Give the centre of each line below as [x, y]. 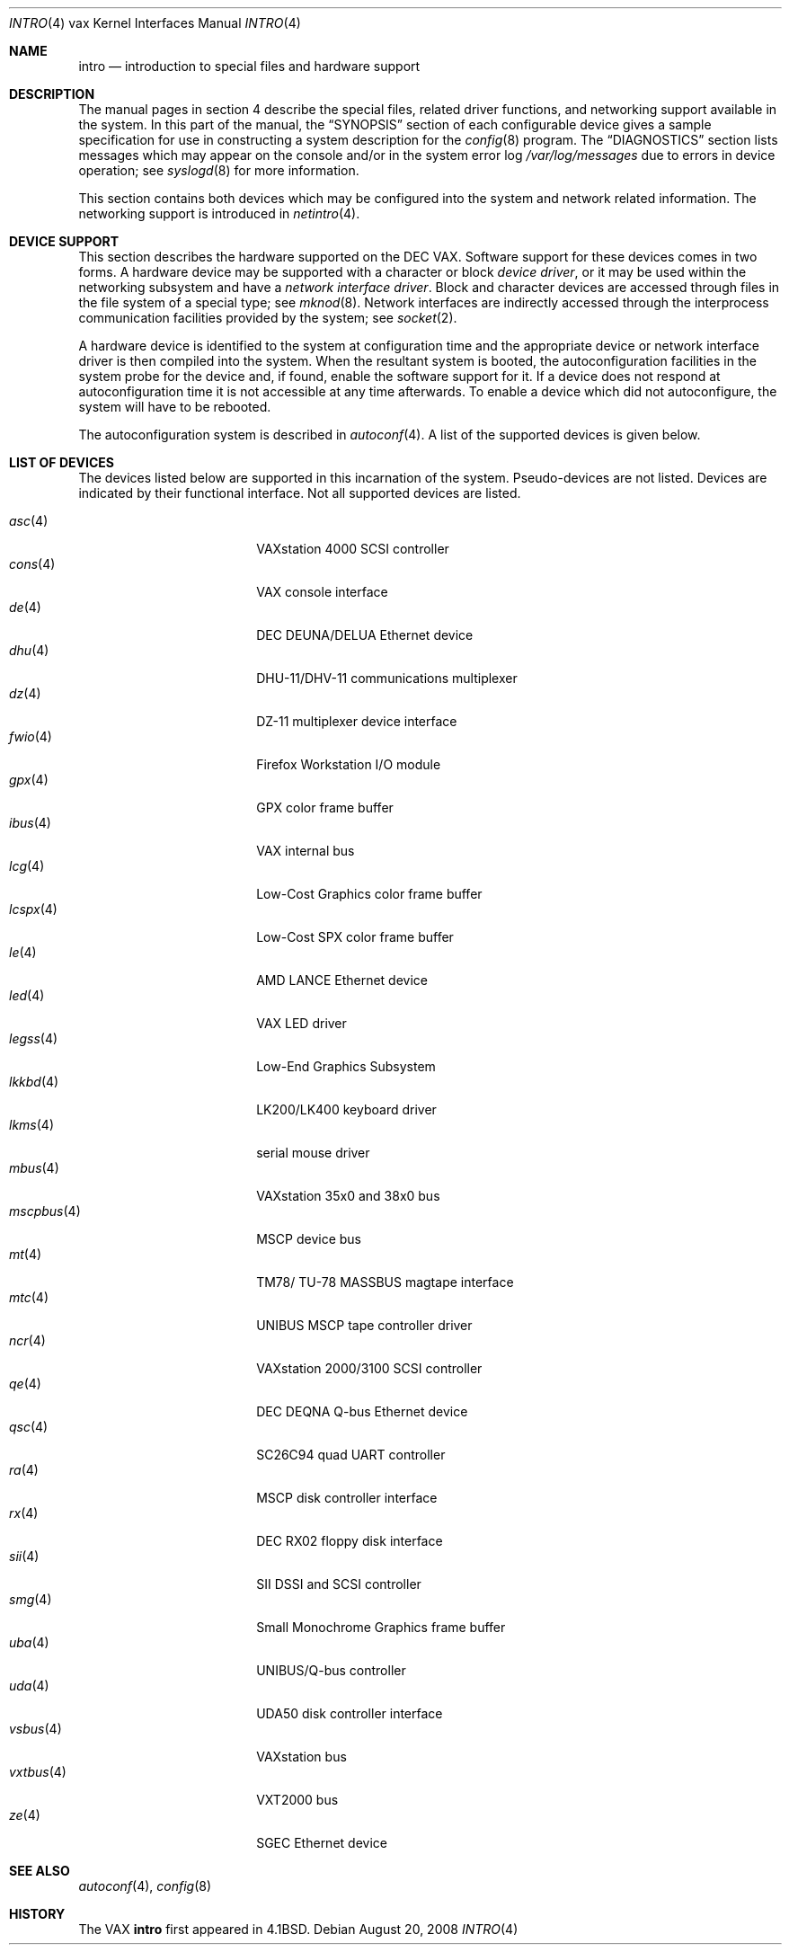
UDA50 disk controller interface [350, 1713]
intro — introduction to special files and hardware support [249, 66]
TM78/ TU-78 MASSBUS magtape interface [385, 1282]
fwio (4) [31, 736]
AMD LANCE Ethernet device [342, 980]
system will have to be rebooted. [175, 407]
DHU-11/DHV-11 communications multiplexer [387, 678]
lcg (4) [27, 866]
